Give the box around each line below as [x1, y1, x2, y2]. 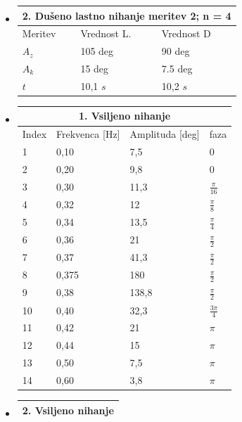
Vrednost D [161, 26, 211, 41]
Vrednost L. [80, 26, 132, 41]
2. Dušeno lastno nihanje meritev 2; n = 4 [22, 8, 231, 23]
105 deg [80, 44, 114, 58]
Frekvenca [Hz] [56, 127, 120, 141]
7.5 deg [161, 61, 193, 76]
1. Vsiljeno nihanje [78, 108, 171, 123]
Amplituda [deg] [129, 127, 200, 141]
